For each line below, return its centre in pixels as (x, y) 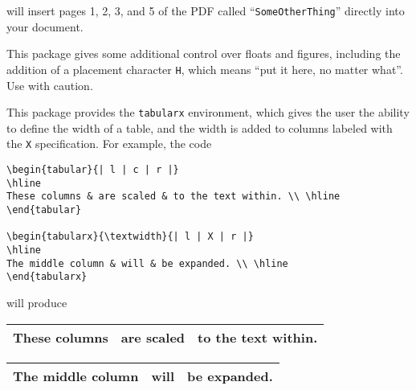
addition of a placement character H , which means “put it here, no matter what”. (205, 69)
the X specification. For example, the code (109, 144)
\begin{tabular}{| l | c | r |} (93, 170)
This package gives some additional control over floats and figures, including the (204, 53)
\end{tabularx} (47, 277)
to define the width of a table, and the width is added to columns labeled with (200, 127)
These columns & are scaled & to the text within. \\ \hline (173, 197)
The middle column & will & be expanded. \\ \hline (147, 263)
